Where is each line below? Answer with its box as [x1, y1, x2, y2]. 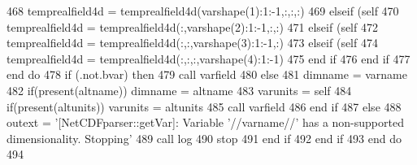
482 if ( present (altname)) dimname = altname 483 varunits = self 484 [7, 81, 352, 98]
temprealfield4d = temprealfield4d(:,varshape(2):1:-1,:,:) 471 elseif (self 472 [7, 18, 378, 35]
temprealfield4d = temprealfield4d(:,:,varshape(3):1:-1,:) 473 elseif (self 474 [7, 34, 378, 51]
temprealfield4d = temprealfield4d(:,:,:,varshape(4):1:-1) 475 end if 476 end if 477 [7, 50, 410, 67]
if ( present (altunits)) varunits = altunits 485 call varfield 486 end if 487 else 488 [7, 98, 402, 115]
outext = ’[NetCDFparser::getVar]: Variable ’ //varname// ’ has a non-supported [7, 114, 404, 131]
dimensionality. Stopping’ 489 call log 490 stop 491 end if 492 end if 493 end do [7, 129, 402, 146]
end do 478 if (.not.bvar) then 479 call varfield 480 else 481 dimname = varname [7, 66, 407, 83]
